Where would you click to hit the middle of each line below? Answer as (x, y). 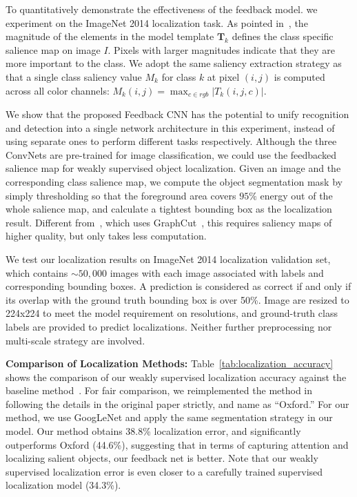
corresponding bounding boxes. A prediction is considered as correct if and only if (178, 286)
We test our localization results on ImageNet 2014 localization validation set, (168, 259)
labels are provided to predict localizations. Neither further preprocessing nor (169, 326)
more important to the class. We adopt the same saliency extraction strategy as (174, 63)
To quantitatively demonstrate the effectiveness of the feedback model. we (162, 9)
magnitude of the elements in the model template (110, 36)
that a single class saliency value (74, 76)
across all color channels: (58, 90)
